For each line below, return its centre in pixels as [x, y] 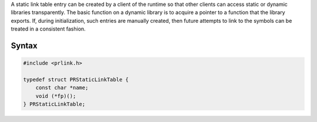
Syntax [24, 45]
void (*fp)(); [56, 96]
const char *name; [62, 88]
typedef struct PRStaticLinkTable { [76, 79]
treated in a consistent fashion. [48, 29]
